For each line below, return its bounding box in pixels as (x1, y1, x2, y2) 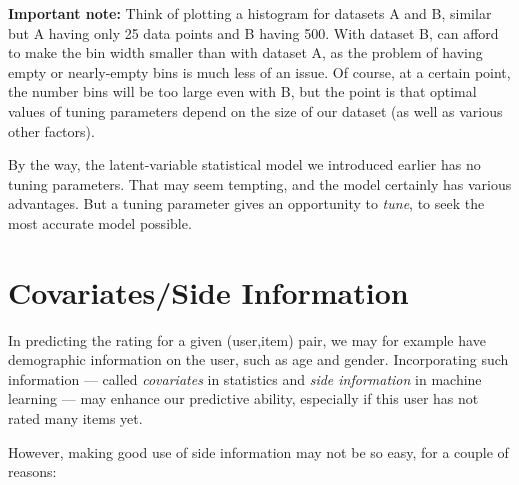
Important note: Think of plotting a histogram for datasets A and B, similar (8, 3, 492, 23)
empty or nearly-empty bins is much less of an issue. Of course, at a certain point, (8, 61, 511, 82)
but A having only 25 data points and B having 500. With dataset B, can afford (8, 22, 499, 43)
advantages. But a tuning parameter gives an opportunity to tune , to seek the (8, 193, 485, 214)
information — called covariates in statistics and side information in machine (8, 368, 482, 389)
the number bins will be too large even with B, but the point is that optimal (8, 81, 477, 102)
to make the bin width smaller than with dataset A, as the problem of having (8, 42, 483, 63)
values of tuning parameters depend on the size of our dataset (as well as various (8, 100, 503, 121)
